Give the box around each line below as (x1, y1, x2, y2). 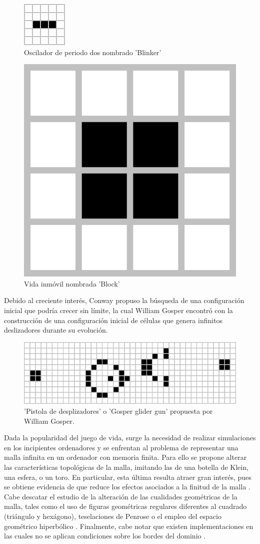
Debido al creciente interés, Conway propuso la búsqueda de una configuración (4, 295, 244, 306)
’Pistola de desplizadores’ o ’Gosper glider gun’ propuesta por (24, 406, 213, 416)
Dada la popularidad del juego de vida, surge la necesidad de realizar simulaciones (4, 432, 256, 443)
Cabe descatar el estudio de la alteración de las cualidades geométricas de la (4, 491, 237, 501)
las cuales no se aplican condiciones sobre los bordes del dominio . (4, 530, 206, 541)
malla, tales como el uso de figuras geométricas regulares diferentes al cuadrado (4, 501, 247, 511)
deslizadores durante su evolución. (4, 325, 108, 335)
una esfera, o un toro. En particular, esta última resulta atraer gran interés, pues (4, 471, 251, 482)
